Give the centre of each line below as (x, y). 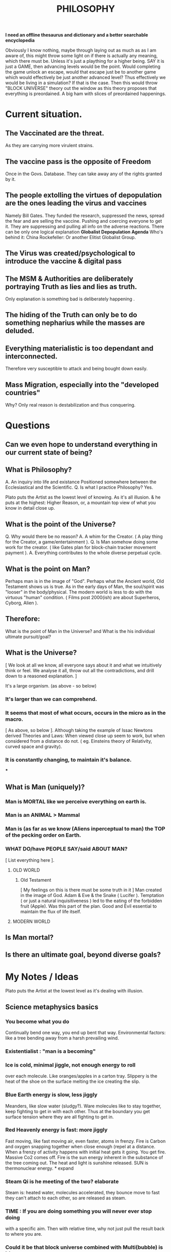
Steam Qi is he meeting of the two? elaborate (62, 1182)
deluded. (20, 331)
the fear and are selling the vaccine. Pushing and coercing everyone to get (84, 221)
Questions (28, 426)
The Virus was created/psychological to (70, 253)
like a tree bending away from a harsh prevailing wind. (62, 1038)
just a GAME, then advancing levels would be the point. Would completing (83, 66)
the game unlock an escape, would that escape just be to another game (81, 72)
